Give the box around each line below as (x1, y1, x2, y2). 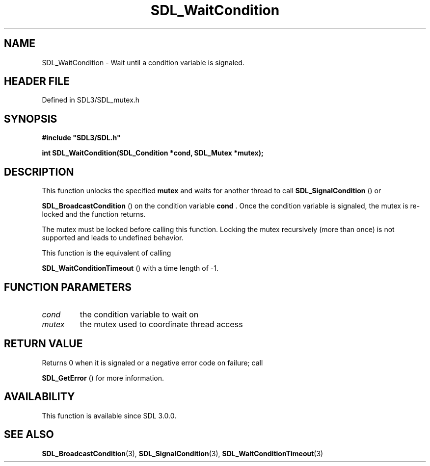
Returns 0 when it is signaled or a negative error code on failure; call (42, 358, 263, 367)
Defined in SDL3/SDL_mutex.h (42, 96, 140, 104)
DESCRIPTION (4, 165, 74, 178)
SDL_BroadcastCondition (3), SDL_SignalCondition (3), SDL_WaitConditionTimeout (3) (42, 449, 323, 458)
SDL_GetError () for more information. (42, 373, 164, 382)
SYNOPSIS (4, 112, 57, 125)
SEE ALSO (4, 428, 54, 441)
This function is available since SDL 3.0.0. (42, 411, 177, 420)
